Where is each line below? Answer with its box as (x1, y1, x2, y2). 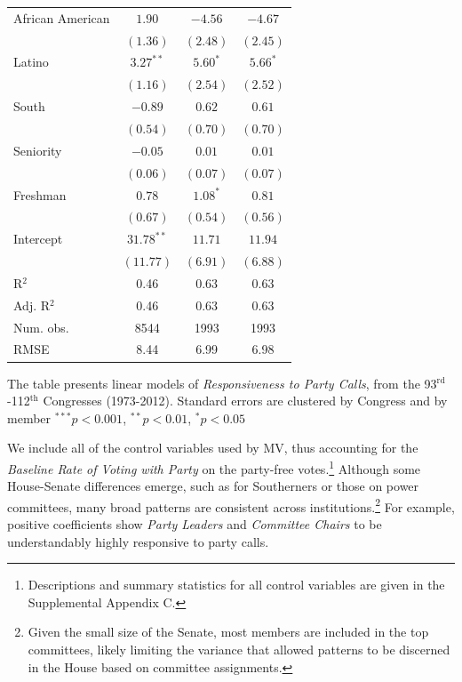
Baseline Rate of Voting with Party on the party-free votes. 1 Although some (7, 456, 421, 477)
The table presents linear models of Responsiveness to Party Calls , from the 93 (7, 373, 437, 392)
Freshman (13, 185, 67, 204)
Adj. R (13, 295, 51, 314)
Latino (13, 52, 49, 71)
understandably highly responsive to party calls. (7, 532, 269, 550)
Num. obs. (13, 317, 69, 336)
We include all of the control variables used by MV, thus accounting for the (7, 438, 418, 457)
